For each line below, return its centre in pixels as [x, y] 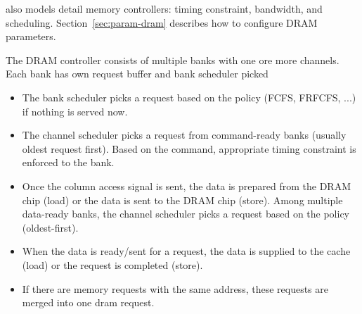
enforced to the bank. [68, 162]
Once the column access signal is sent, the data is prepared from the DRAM [186, 186]
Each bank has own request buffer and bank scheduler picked [137, 74]
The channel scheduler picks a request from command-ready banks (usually [184, 135]
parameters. [31, 36]
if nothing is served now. [75, 111]
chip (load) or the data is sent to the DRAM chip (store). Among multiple [182, 200]
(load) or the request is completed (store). [112, 264]
